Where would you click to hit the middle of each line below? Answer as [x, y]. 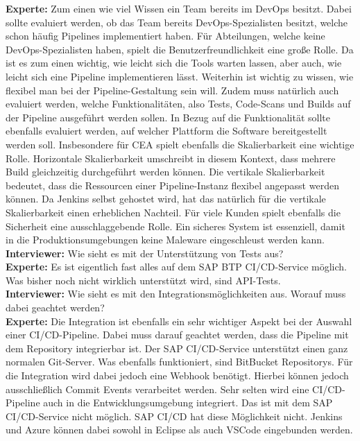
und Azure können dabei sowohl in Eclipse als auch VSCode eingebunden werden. [179, 430]
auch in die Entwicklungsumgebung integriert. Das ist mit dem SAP [188, 403]
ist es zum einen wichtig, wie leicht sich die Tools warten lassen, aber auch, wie [174, 63]
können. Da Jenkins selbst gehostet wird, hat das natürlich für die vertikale [166, 199]
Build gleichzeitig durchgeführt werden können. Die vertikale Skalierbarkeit [165, 172]
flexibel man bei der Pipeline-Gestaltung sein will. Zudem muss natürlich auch [172, 90]
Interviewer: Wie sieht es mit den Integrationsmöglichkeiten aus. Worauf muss [176, 294]
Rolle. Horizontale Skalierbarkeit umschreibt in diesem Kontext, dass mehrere [171, 158]
